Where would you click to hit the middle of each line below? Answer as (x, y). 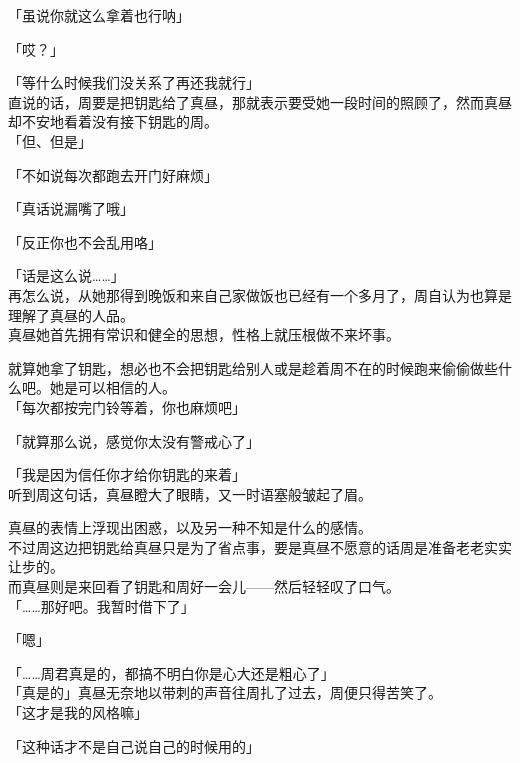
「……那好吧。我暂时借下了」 (101, 605)
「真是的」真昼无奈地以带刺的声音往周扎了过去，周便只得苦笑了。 (225, 692)
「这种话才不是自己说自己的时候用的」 (134, 745)
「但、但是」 (50, 140)
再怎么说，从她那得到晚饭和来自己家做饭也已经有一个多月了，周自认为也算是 (260, 294)
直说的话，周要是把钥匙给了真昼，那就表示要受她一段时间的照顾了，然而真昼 (260, 101)
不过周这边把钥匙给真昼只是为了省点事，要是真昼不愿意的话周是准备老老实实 (260, 546)
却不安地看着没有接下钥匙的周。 (113, 121)
